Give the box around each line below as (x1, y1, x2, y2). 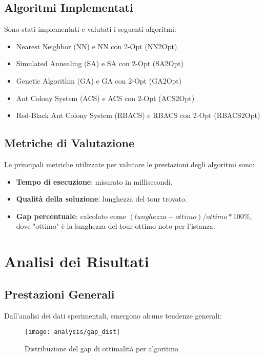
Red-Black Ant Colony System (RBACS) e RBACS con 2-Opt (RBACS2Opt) (16, 110, 260, 121)
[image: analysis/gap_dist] (25, 328, 120, 336)
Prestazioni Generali (4, 286, 115, 302)
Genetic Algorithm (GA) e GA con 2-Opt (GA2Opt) (16, 75, 182, 86)
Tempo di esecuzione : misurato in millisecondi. (16, 176, 173, 187)
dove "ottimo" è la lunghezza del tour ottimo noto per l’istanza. (16, 221, 215, 231)
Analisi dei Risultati (4, 251, 149, 272)
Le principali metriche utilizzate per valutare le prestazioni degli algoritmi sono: (4, 158, 255, 169)
